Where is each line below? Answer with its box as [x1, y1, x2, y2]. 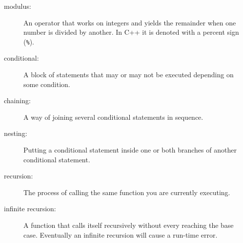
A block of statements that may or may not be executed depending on [23, 69, 234, 80]
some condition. [23, 79, 70, 89]
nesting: [4, 128, 27, 138]
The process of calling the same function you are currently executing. [23, 187, 230, 197]
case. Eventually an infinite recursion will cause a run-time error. [23, 229, 218, 240]
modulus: [4, 1, 31, 11]
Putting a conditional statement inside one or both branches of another [23, 145, 237, 155]
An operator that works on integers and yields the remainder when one [23, 17, 236, 27]
